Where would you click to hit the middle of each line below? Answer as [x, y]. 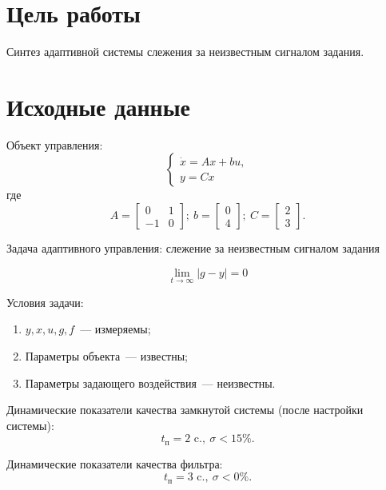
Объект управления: [55, 144]
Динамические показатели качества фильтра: [115, 463]
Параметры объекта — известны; [107, 356]
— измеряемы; [115, 329]
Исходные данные [98, 106]
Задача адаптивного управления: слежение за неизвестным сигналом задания [193, 248]
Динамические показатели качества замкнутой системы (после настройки [185, 410]
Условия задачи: [45, 302]
